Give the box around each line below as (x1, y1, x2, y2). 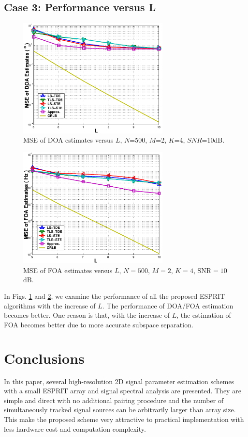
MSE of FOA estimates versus (23, 265, 113, 275)
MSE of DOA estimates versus (23, 135, 114, 145)
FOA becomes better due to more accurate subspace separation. (4, 319, 193, 329)
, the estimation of (176, 310, 231, 320)
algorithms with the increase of (4, 300, 96, 310)
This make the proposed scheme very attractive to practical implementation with (4, 414, 244, 424)
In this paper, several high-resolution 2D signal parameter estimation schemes (4, 376, 234, 386)
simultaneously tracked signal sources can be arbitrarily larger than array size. (4, 405, 236, 415)
